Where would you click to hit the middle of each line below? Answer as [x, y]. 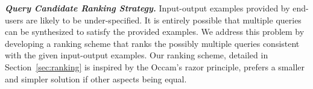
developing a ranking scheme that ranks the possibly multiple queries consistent [152, 43]
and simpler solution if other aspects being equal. [96, 78]
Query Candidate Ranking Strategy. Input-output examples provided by [147, 8]
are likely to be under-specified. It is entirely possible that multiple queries [164, 20]
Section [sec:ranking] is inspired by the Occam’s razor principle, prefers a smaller [155, 66]
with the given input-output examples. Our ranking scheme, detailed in [137, 55]
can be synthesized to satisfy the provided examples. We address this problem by [155, 32]
